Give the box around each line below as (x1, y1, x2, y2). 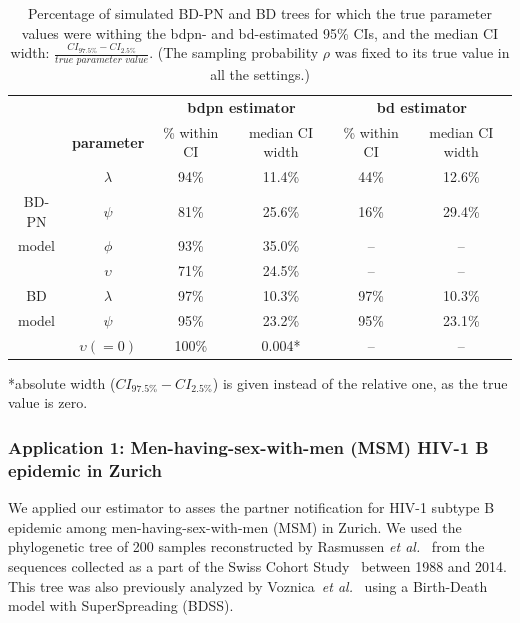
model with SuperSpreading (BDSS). (8, 595, 234, 616)
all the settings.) (210, 64, 310, 85)
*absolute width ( (8, 372, 116, 393)
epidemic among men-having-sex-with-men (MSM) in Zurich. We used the (8, 516, 462, 537)
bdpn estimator (187, 96, 296, 117)
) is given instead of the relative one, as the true (212, 372, 508, 393)
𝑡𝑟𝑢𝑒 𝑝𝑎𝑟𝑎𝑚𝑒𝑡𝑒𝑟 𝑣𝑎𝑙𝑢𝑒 (55, 55, 149, 66)
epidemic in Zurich (8, 457, 163, 482)
